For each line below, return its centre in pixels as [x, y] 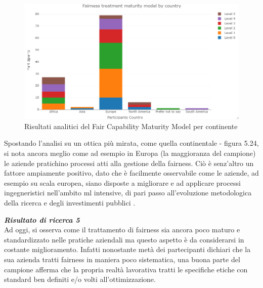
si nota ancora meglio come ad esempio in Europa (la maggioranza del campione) [130, 153]
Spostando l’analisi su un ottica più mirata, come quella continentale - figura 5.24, [131, 143]
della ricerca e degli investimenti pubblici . [70, 203]
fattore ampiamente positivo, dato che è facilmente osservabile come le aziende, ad [131, 173]
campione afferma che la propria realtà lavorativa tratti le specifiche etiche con [126, 269]
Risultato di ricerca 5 [42, 219]
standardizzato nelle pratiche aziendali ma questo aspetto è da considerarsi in [124, 239]
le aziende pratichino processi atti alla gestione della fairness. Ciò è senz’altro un [129, 163]
